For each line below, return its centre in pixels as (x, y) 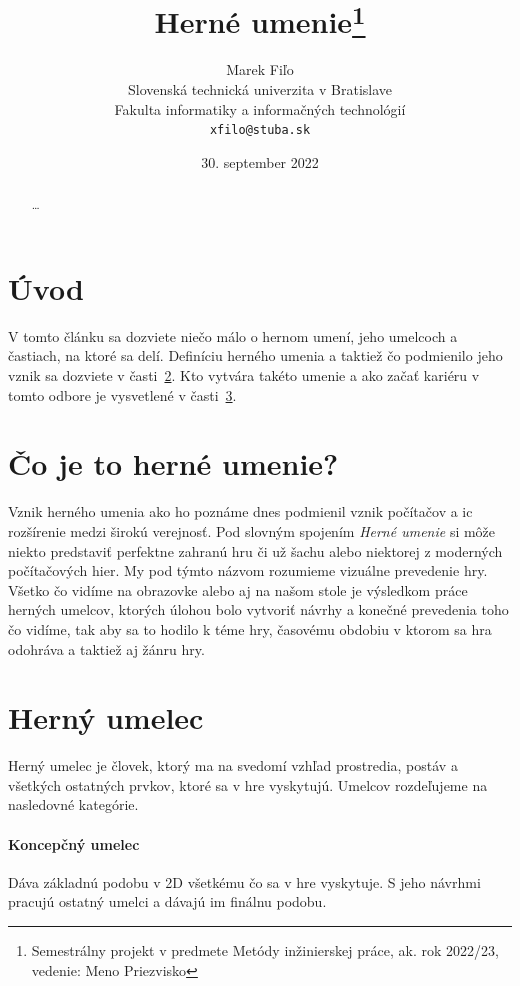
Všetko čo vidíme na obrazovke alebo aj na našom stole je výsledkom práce (238, 589)
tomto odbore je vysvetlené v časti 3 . (122, 394)
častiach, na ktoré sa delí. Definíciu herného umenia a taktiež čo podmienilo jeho (255, 355)
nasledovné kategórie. (73, 804)
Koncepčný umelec (74, 843)
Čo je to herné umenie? (173, 463)
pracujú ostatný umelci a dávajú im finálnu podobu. (167, 901)
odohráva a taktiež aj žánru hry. (106, 648)
